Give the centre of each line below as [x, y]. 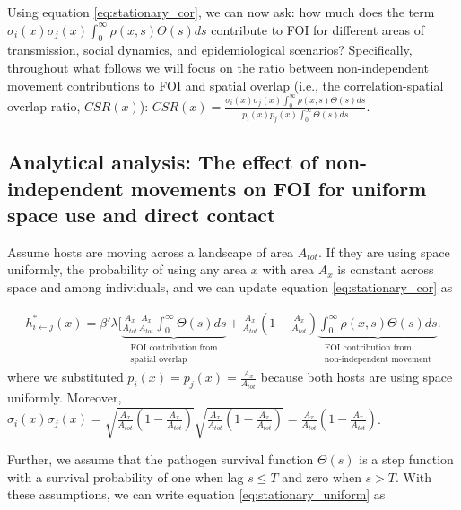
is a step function [406, 459]
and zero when [322, 476]
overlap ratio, [44, 106]
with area [288, 269]
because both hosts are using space [357, 377]
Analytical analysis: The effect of [163, 162]
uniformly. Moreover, [65, 398]
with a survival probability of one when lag [126, 476]
